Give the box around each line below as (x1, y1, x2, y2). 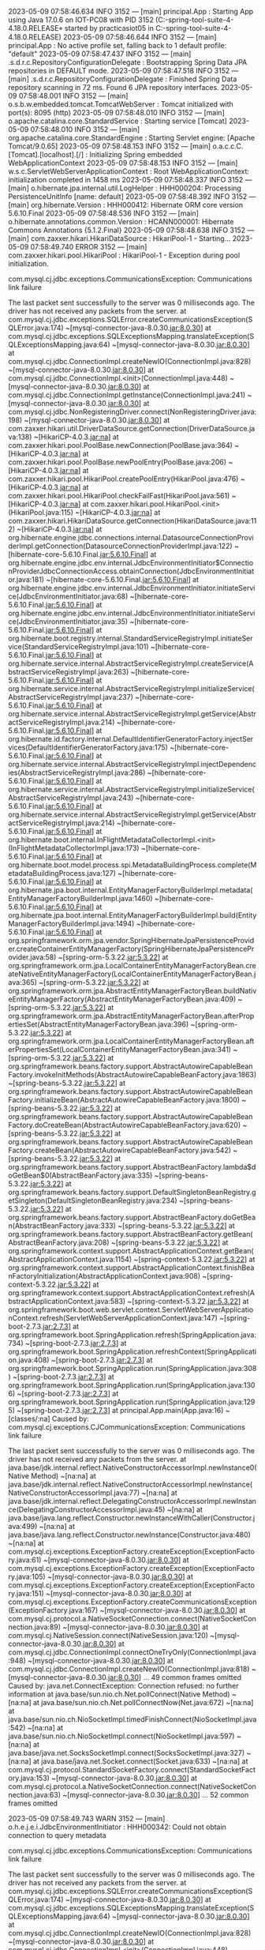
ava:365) (8, 978, 38, 986)
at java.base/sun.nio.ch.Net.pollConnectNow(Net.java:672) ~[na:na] (32, 1698, 254, 1707)
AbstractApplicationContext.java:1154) (8, 1255, 132, 1264)
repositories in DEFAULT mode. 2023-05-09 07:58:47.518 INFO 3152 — (8, 66, 239, 75)
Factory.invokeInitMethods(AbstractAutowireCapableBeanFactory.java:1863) (8, 1070, 257, 1079)
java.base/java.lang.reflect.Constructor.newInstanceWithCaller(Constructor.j (8, 1513, 256, 1523)
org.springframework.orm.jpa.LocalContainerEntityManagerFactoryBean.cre (8, 961, 256, 970)
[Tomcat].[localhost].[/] (8, 150, 84, 159)
